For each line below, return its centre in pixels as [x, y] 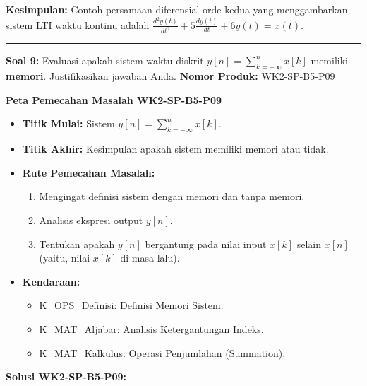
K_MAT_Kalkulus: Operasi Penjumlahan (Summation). [162, 352]
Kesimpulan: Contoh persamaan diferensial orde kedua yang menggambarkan [177, 9]
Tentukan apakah [77, 244]
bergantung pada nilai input [206, 244]
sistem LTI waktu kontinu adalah [78, 24]
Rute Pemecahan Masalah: [89, 172]
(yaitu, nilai [65, 258]
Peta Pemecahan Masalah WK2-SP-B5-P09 [114, 99]
